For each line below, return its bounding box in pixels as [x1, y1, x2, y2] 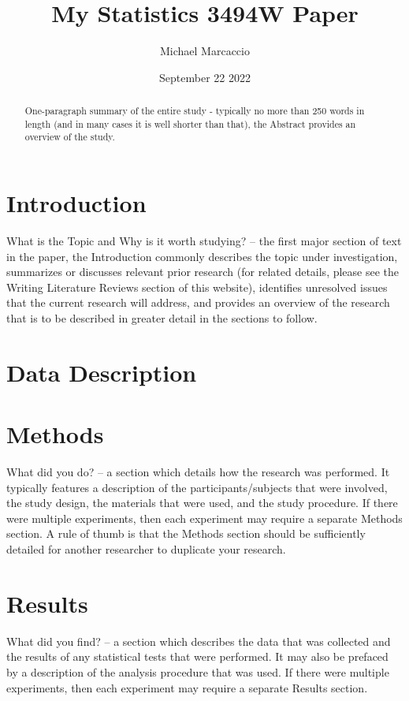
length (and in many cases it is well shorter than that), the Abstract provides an [24, 117, 356, 130]
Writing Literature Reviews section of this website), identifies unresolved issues [6, 278, 388, 295]
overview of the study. [24, 130, 115, 144]
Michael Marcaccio [160, 43, 250, 59]
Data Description [6, 356, 197, 388]
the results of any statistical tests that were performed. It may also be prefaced [6, 648, 389, 665]
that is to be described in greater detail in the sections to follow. [6, 309, 318, 326]
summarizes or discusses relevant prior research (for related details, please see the [6, 263, 400, 280]
